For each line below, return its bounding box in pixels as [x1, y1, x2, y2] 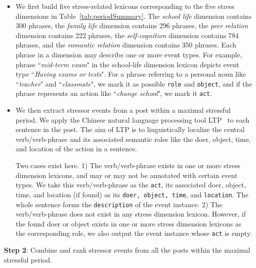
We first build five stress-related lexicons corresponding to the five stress [15, 1, 235, 11]
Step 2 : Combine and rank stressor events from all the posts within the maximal [4, 245, 251, 255]
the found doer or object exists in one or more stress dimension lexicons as [15, 218, 242, 228]
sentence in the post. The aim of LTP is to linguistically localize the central [15, 124, 245, 134]
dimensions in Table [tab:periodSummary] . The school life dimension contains [15, 10, 252, 21]
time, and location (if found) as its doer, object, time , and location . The [15, 189, 249, 199]
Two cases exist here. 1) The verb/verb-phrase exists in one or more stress [15, 160, 241, 171]
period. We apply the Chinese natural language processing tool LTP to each [15, 114, 250, 125]
